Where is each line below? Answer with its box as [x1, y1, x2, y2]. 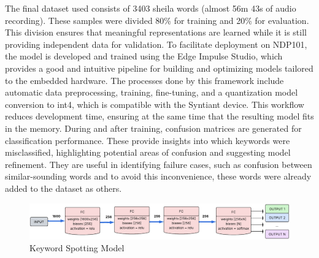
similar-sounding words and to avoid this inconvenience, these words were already [5, 170, 312, 183]
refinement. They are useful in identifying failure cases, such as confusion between [5, 157, 312, 170]
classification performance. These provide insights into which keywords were [5, 134, 290, 146]
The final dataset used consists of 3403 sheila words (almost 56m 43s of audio [5, 2, 296, 14]
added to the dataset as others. [5, 181, 122, 194]
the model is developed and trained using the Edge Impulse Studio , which [5, 50, 283, 63]
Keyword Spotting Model [29, 241, 125, 254]
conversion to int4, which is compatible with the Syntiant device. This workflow [5, 97, 304, 110]
